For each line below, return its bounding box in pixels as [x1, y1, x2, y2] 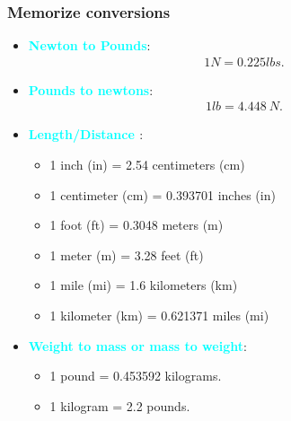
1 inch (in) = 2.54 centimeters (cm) [49, 155, 245, 174]
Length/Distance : [28, 125, 144, 144]
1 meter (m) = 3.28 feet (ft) [49, 245, 204, 264]
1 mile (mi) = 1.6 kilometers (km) [49, 276, 238, 294]
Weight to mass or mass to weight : [28, 336, 247, 355]
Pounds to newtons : [28, 80, 154, 99]
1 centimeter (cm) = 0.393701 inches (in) [49, 185, 276, 204]
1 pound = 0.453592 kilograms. [49, 366, 222, 385]
